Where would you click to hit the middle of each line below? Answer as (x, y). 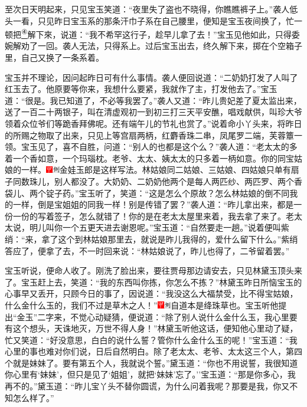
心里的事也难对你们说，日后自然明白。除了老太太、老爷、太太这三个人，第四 (153, 351)
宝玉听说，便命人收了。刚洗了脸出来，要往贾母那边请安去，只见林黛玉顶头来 (153, 270)
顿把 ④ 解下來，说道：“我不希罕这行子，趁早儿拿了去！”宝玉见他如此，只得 (148, 33)
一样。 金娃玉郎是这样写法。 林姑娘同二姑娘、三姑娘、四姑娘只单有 (156, 170)
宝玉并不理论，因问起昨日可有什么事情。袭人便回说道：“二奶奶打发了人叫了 (151, 77)
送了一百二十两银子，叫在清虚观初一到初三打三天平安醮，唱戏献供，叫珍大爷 (153, 112)
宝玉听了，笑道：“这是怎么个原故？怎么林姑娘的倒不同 (184, 193)
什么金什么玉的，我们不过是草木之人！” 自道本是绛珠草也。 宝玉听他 (142, 305)
